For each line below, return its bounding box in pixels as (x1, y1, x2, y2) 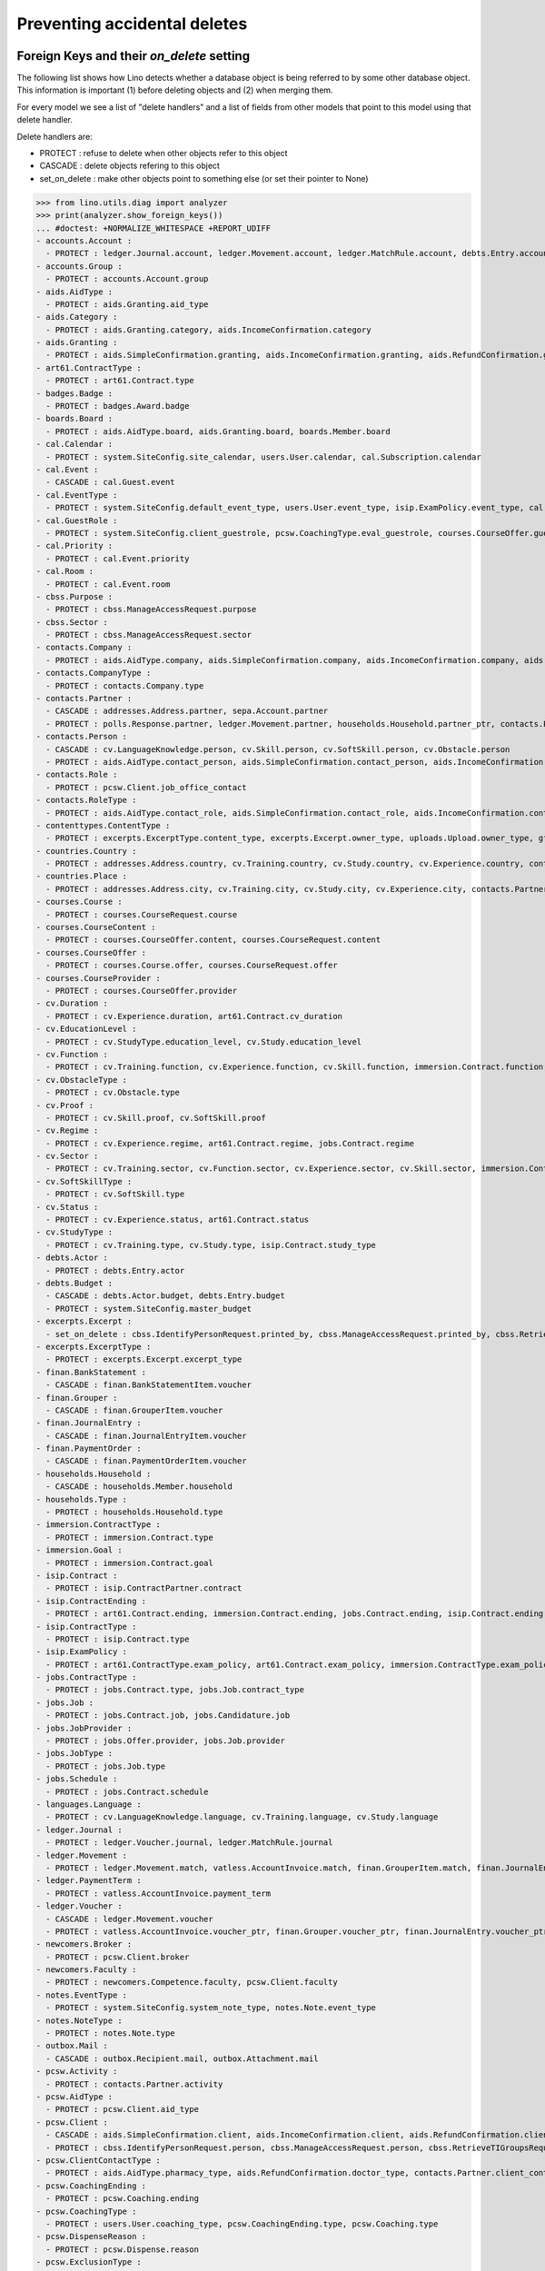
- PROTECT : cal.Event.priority (45, 553, 190, 563)
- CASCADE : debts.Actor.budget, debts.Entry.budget (45, 1291, 285, 1301)
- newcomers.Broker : (35, 1939, 133, 1949)
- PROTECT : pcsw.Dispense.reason (45, 2244, 200, 2255)
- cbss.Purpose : (35, 591, 114, 601)
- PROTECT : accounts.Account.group (45, 273, 209, 284)
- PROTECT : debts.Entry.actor (45, 1265, 185, 1275)
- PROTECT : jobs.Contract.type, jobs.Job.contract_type (45, 1685, 304, 1695)
